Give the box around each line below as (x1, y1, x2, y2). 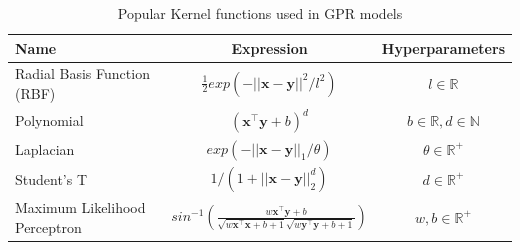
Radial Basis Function (15, 63, 150, 84)
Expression (231, 37, 308, 58)
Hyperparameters (381, 37, 505, 58)
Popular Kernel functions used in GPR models (117, 3, 403, 23)
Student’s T (15, 168, 88, 189)
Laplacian (15, 138, 75, 159)
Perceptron (15, 216, 82, 237)
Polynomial (15, 110, 84, 131)
